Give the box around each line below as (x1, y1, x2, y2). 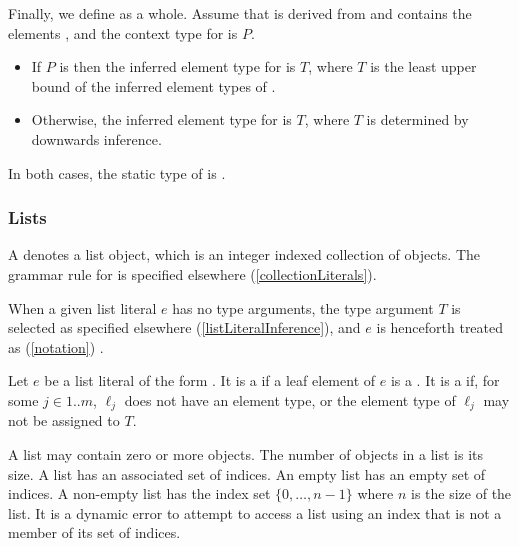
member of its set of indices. (8, 522, 181, 543)
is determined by (366, 109, 469, 130)
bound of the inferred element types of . (31, 75, 276, 96)
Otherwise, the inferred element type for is (31, 109, 292, 130)
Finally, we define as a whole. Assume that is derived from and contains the (8, 3, 472, 23)
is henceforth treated (376, 317, 504, 338)
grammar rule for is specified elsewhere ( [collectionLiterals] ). (8, 263, 377, 284)
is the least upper (370, 56, 477, 77)
